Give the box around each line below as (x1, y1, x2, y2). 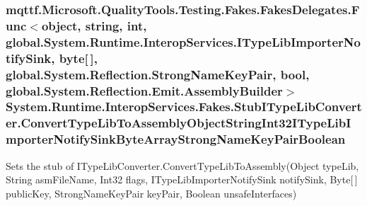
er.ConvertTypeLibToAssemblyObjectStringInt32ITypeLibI (6, 114, 351, 132)
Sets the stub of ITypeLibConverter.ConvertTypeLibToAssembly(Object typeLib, (6, 158, 359, 173)
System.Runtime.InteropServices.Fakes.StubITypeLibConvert (6, 98, 362, 115)
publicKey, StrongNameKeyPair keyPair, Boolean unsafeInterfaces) (6, 185, 297, 200)
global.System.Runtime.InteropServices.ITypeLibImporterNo (6, 33, 361, 50)
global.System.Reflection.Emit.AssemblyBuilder (6, 81, 283, 99)
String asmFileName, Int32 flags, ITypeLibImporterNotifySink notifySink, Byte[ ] (6, 172, 358, 187)
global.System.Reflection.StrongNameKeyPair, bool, (6, 65, 310, 83)
